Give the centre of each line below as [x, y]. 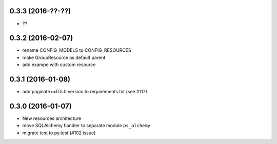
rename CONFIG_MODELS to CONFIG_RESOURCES [77, 50]
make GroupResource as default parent [64, 57]
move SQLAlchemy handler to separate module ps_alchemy [86, 126]
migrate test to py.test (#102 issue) [59, 133]
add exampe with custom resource [59, 65]
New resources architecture [52, 118]
